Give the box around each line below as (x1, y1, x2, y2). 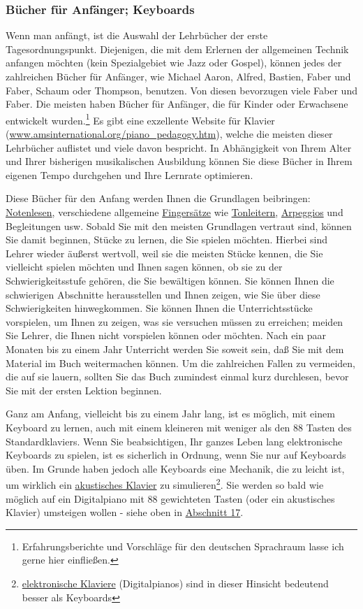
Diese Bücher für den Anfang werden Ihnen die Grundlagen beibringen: (6, 191, 311, 206)
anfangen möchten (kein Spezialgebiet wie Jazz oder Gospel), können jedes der (6, 55, 342, 70)
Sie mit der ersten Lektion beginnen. (6, 382, 162, 397)
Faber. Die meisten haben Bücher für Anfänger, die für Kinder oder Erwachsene (6, 96, 348, 111)
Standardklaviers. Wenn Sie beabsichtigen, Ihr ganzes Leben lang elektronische (6, 434, 343, 448)
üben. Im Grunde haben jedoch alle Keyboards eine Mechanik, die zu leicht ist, (6, 461, 345, 475)
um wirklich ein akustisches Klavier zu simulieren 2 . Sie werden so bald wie (6, 475, 324, 492)
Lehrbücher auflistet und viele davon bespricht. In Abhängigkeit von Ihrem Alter (6, 140, 352, 155)
